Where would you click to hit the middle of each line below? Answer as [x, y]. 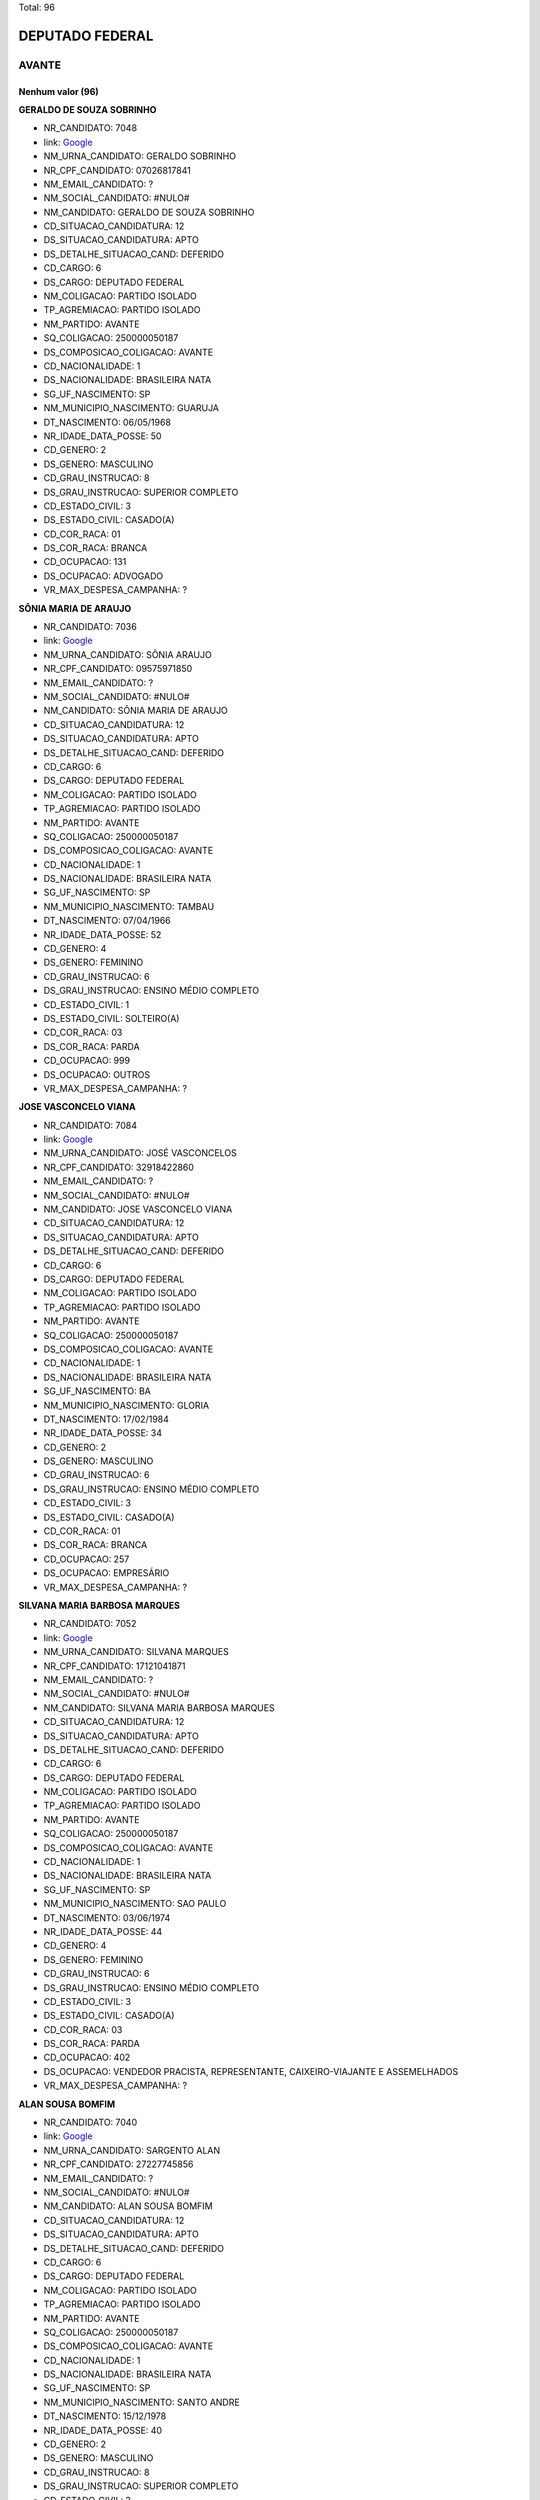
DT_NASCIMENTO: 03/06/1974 [107, 1917]
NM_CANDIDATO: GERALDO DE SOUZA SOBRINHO [149, 212]
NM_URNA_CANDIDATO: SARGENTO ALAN [132, 2150]
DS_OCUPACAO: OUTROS [97, 1074]
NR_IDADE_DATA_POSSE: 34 [102, 1433]
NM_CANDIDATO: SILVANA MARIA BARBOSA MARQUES [159, 1707]
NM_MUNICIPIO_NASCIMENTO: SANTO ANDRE [141, 2402]
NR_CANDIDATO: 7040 [90, 2122]
